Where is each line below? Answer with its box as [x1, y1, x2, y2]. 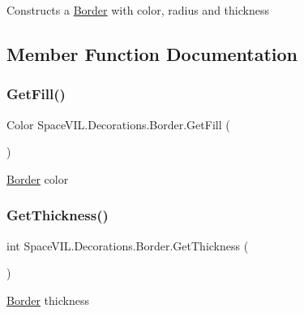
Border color [6, 170, 69, 187]
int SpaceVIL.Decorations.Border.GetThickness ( [6, 237, 249, 254]
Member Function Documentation [6, 41, 298, 66]
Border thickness [6, 291, 89, 308]
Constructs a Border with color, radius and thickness [6, 2, 269, 18]
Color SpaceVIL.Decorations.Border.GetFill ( [6, 115, 230, 133]
